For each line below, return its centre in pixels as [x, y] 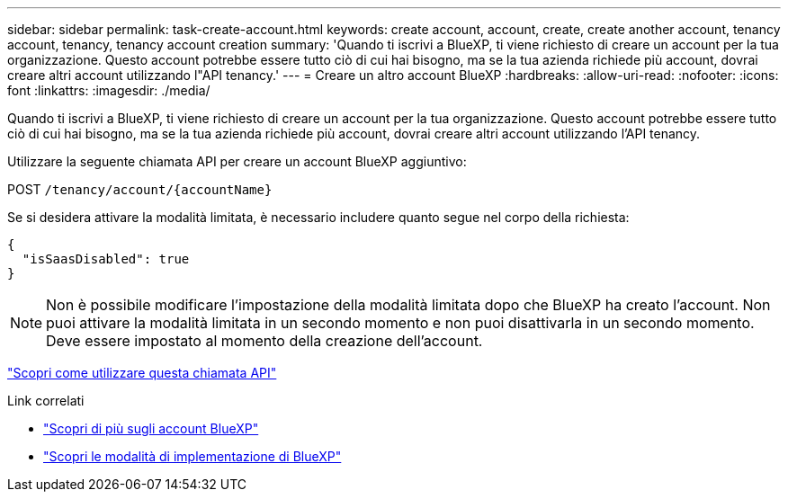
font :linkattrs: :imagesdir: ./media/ [109, 90]
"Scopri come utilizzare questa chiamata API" [142, 373]
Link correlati [46, 401]
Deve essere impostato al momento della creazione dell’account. [264, 341]
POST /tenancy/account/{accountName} [140, 189]
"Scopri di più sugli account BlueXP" [151, 428]
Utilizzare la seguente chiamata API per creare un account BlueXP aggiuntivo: [237, 161]
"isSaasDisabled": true [106, 259]
